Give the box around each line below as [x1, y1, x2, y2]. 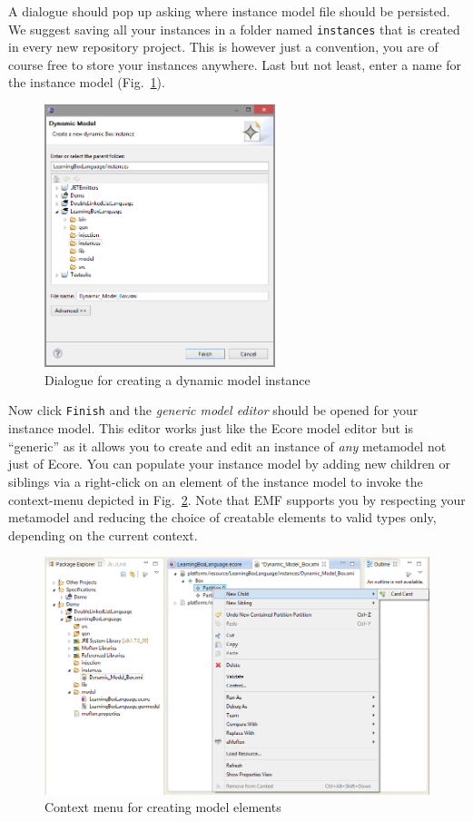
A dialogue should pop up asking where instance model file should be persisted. [8, 2, 450, 20]
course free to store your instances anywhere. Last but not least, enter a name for [8, 54, 462, 74]
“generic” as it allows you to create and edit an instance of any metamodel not [8, 436, 447, 455]
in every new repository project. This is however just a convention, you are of [8, 37, 439, 56]
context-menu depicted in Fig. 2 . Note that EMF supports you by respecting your [8, 490, 466, 509]
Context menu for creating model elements [44, 797, 281, 817]
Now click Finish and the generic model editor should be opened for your [8, 401, 419, 420]
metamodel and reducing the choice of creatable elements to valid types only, [8, 508, 437, 527]
